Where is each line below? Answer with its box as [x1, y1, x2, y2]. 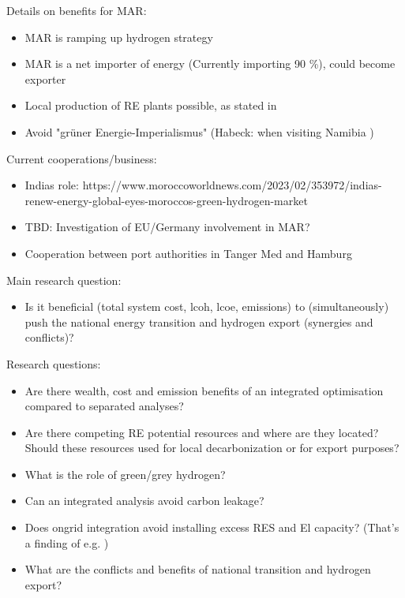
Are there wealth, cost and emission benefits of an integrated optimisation [24, 382, 384, 398]
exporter [24, 70, 66, 87]
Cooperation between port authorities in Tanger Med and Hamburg [24, 245, 352, 261]
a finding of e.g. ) [24, 534, 109, 551]
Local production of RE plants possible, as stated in [24, 97, 277, 114]
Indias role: [24, 177, 79, 193]
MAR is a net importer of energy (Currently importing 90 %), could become [24, 55, 396, 72]
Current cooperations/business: [6, 150, 157, 166]
